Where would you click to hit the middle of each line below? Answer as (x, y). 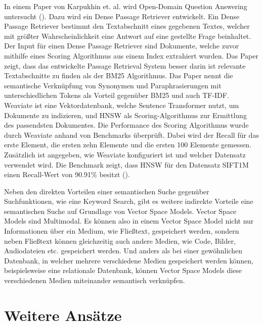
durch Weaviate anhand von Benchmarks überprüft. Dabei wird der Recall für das (131, 134)
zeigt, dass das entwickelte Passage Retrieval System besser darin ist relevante (125, 65)
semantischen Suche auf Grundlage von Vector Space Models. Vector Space (120, 211)
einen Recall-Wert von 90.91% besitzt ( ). (67, 174)
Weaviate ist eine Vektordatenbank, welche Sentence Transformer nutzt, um (122, 105)
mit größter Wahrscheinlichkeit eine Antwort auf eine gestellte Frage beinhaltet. (128, 36)
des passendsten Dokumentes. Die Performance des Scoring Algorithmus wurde (126, 125)
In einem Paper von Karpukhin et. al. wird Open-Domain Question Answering (126, 6)
